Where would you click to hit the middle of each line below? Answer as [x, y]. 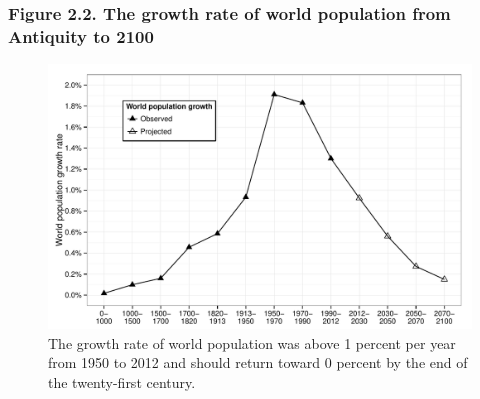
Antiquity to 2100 [81, 35]
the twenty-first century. [122, 381]
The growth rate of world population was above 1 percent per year [252, 342]
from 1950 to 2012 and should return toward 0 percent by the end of [258, 362]
